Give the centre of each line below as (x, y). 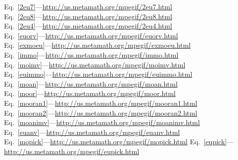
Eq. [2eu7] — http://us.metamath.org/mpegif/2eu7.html (88, 6)
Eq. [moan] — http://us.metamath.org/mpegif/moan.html (91, 83)
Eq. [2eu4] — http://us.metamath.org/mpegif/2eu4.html (88, 26)
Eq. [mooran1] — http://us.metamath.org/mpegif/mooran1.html (101, 103)
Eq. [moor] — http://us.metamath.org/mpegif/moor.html (90, 93)
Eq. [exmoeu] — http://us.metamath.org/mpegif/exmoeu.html (97, 45)
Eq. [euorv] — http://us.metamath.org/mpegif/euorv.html (91, 35)
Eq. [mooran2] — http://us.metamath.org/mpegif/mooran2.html (101, 112)
